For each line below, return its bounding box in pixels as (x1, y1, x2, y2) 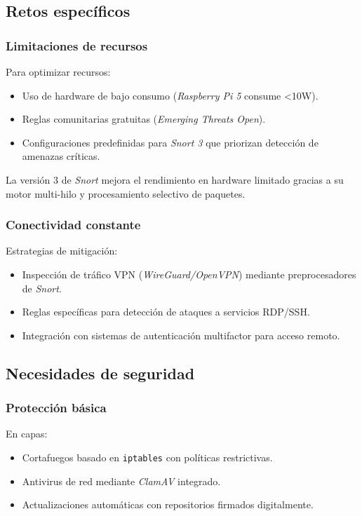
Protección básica (6, 399, 107, 416)
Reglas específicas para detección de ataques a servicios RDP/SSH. (22, 304, 310, 319)
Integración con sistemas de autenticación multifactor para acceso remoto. (22, 327, 340, 342)
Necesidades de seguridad (6, 362, 195, 383)
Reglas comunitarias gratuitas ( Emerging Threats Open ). (22, 111, 266, 126)
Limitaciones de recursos (6, 36, 148, 54)
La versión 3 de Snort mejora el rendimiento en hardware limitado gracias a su (6, 172, 344, 186)
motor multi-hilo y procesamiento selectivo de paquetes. (6, 186, 246, 201)
